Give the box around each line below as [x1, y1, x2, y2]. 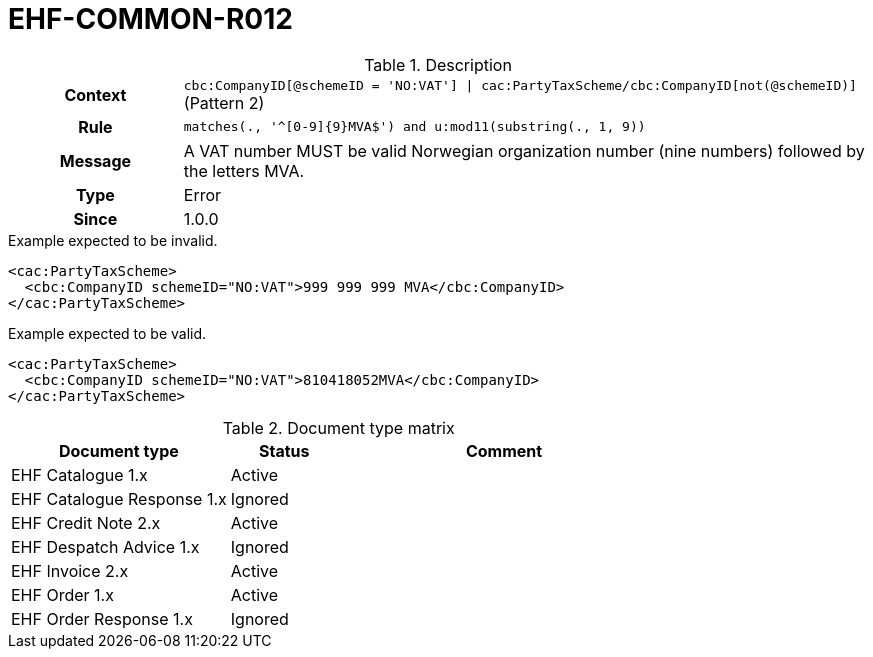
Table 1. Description [364, 54, 512, 75]
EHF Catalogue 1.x [11, 464, 148, 485]
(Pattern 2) [183, 92, 265, 113]
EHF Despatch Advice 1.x [11, 536, 200, 557]
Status [258, 440, 310, 461]
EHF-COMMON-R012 [8, 2, 293, 36]
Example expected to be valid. [8, 324, 207, 342]
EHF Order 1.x [11, 584, 114, 605]
